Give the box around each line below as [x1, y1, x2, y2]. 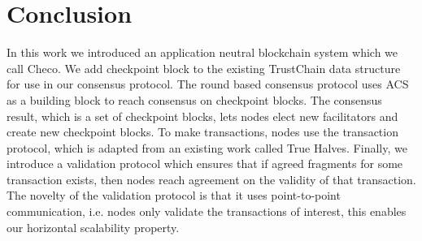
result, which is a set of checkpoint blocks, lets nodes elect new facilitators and [7, 107, 398, 124]
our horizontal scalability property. [7, 218, 180, 235]
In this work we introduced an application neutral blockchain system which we [7, 44, 398, 61]
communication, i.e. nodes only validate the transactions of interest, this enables [7, 203, 407, 220]
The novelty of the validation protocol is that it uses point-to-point [7, 187, 341, 204]
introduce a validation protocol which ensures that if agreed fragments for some [7, 155, 403, 172]
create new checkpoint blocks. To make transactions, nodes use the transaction [7, 123, 398, 140]
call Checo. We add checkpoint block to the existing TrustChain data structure [7, 59, 401, 76]
